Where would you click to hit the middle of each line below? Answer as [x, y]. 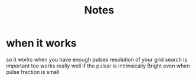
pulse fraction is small [33, 72]
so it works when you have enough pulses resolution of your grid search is [97, 59]
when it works [41, 43]
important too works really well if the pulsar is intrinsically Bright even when [98, 66]
